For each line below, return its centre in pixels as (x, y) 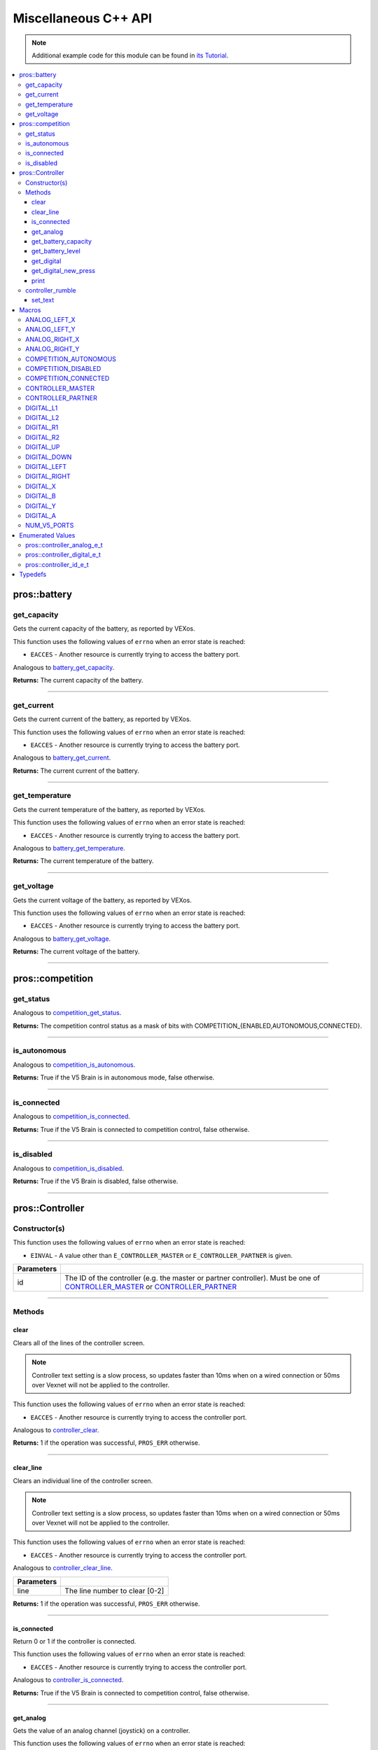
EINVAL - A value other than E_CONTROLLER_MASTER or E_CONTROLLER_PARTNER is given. (162, 1255)
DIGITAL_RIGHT (48, 477)
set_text (43, 300)
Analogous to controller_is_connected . (68, 1680)
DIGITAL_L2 (42, 418)
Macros (30, 310)
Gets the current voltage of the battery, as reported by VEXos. (102, 900)
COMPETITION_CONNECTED (68, 379)
